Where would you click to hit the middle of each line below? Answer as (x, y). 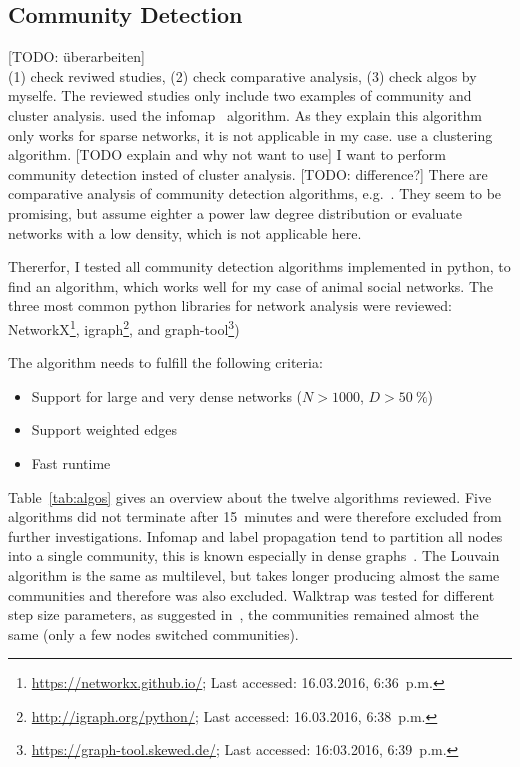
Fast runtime (71, 462)
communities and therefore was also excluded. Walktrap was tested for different (251, 594)
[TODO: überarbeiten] (76, 56)
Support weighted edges (104, 429)
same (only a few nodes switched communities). (153, 633)
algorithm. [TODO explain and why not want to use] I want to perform (227, 154)
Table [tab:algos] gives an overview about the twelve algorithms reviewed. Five (250, 496)
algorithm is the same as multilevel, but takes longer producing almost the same (254, 574)
